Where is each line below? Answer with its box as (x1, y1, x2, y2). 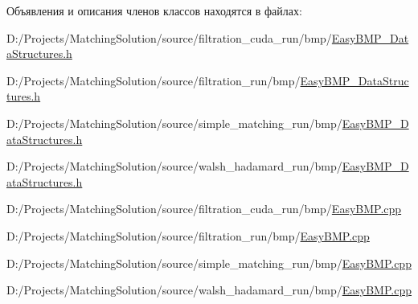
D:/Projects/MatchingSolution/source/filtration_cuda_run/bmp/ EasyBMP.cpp (6, 200, 402, 217)
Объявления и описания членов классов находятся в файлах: (6, 2, 302, 18)
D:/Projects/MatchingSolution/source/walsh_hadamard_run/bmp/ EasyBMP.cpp (6, 281, 412, 298)
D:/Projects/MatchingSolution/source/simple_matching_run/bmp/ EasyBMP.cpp (6, 254, 412, 271)
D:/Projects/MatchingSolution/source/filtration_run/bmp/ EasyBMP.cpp (6, 227, 370, 244)
